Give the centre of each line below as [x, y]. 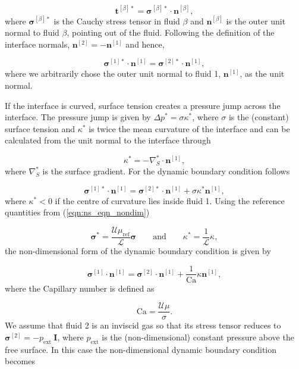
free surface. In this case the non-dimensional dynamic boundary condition [141, 349]
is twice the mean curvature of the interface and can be [189, 128]
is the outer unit [256, 21]
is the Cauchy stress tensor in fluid [117, 21]
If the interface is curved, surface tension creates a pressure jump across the [143, 105]
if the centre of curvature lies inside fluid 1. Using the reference [170, 200]
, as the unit [262, 74]
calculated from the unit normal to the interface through [108, 140]
